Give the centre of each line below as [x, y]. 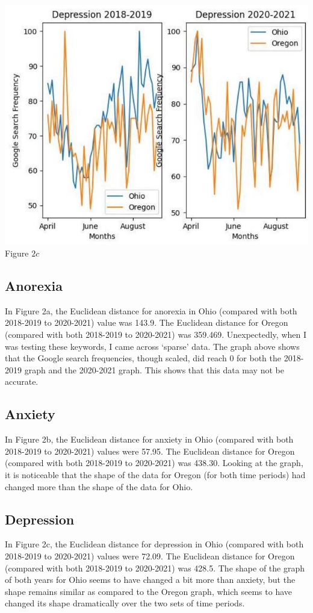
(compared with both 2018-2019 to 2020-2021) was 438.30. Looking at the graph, [154, 463]
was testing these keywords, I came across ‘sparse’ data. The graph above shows [152, 346]
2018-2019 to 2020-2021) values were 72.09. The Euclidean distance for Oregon [150, 556]
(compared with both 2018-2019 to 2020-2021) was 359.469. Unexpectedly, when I [156, 335]
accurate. [22, 381]
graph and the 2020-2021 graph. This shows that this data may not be [154, 369]
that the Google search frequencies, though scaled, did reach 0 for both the [143, 358]
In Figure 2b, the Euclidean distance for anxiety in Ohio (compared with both [149, 439]
